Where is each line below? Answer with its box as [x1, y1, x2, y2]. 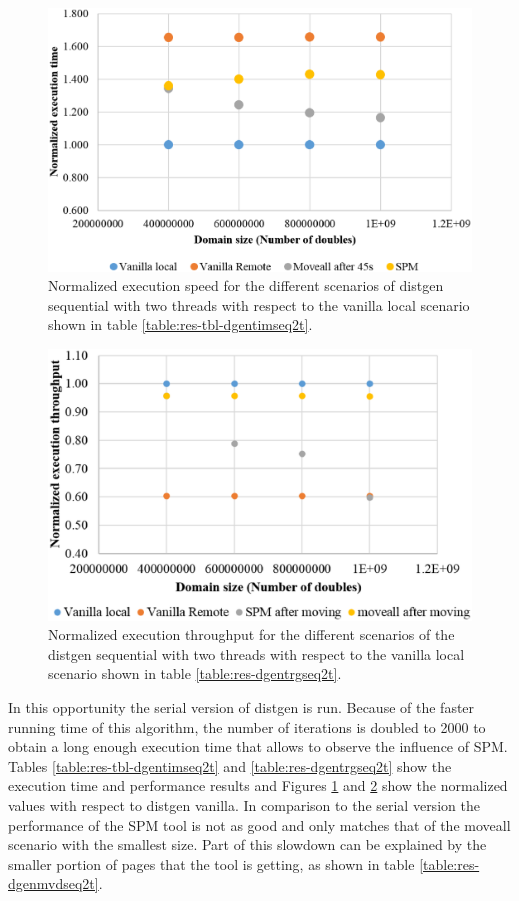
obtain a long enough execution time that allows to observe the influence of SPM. [8, 736, 508, 757]
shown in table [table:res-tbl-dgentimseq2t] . [48, 314, 313, 335]
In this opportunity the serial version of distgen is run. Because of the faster [8, 696, 475, 717]
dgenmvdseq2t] [8, 873, 99, 894]
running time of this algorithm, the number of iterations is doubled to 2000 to [8, 716, 486, 737]
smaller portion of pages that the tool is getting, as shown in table [8, 853, 415, 874]
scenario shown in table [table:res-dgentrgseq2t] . [48, 663, 342, 684]
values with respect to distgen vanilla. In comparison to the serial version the [8, 794, 480, 815]
